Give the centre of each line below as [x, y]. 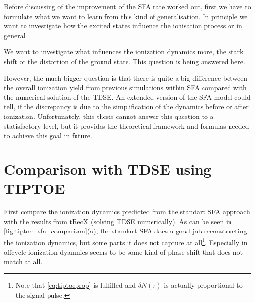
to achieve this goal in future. [48, 135]
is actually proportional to [203, 285]
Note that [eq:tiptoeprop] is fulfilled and [76, 285]
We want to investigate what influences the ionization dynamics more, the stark [124, 52]
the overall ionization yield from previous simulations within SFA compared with [125, 87]
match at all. [23, 261]
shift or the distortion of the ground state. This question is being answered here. [125, 61]
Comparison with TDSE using [108, 169]
